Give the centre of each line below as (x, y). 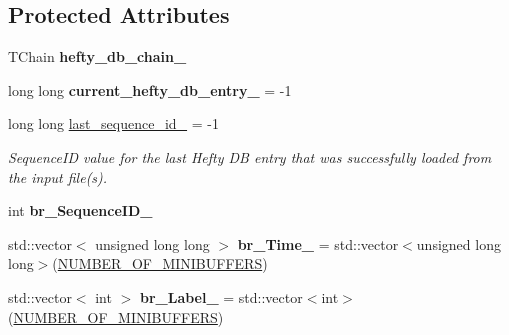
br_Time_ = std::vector (318, 243)
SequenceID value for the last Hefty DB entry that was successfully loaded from (250, 156)
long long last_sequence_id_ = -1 (113, 123)
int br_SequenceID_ (80, 210)
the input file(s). (58, 176)
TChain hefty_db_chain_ (97, 56)
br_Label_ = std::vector (221, 296)
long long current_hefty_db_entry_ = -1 (150, 89)
